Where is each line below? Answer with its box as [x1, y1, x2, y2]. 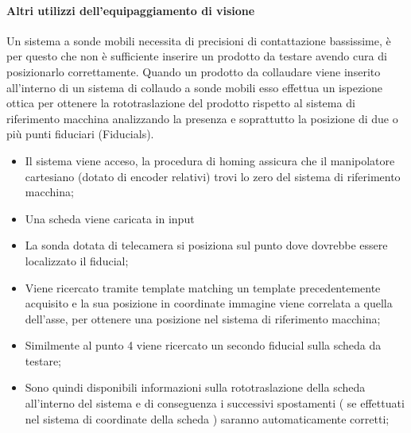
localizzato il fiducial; [25, 252, 129, 269]
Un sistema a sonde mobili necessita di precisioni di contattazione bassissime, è [6, 32, 391, 48]
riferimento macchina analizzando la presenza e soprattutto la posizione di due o [6, 110, 398, 126]
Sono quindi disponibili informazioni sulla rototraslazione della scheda [25, 379, 366, 396]
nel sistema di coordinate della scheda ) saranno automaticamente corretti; [25, 410, 390, 427]
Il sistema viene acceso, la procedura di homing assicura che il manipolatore [25, 152, 395, 168]
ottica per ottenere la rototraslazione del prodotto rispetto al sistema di [6, 95, 355, 111]
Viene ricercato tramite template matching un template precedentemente [25, 279, 381, 296]
